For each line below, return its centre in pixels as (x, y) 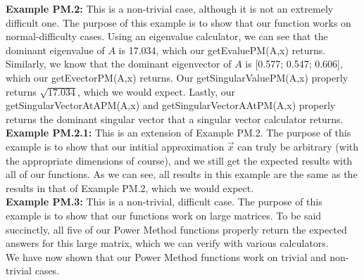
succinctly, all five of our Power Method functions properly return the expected (176, 229)
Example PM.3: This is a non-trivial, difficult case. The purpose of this (164, 202)
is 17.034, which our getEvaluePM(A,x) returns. (222, 50)
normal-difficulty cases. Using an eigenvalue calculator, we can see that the (167, 36)
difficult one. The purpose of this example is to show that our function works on (178, 22)
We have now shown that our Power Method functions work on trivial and (166, 256)
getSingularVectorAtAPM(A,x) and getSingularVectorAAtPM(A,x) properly (171, 105)
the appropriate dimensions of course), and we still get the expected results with (179, 160)
